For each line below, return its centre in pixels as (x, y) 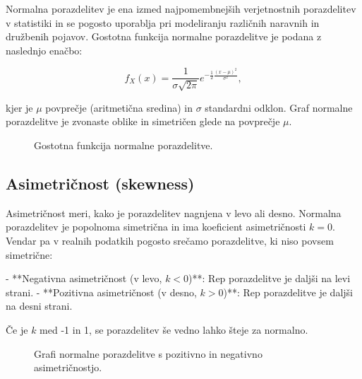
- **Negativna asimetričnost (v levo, (84, 278)
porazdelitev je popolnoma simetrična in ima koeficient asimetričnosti (156, 227)
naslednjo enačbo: (44, 50)
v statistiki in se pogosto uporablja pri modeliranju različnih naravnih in (163, 22)
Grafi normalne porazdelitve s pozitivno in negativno (148, 353)
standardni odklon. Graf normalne (279, 107)
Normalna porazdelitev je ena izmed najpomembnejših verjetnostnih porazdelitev (181, 8)
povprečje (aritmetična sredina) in (119, 107)
